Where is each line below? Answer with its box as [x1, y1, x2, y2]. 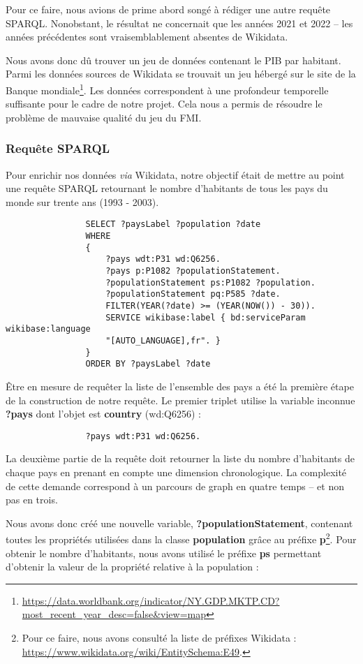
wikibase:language [6, 324, 91, 334]
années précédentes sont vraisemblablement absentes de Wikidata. [6, 29, 288, 44]
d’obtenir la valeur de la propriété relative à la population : [6, 559, 259, 574]
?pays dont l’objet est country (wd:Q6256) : [6, 406, 201, 421]
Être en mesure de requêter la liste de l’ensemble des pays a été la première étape [6, 378, 354, 393]
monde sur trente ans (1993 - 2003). [6, 194, 159, 209]
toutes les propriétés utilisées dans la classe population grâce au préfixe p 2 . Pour [6, 530, 357, 546]
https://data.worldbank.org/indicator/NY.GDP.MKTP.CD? [22, 593, 280, 607]
